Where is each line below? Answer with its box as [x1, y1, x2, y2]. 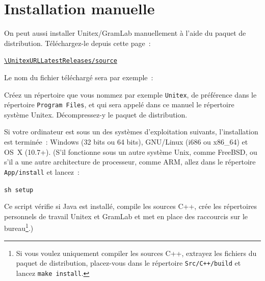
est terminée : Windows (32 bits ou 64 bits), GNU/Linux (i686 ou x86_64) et [4, 136, 248, 147]
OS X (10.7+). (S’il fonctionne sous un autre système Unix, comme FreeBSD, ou [4, 146, 257, 157]
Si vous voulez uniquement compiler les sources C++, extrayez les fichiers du [16, 247, 257, 258]
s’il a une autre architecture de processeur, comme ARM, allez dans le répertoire [4, 156, 256, 167]
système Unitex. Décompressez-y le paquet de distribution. [4, 109, 188, 120]
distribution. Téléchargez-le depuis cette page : [4, 37, 151, 48]
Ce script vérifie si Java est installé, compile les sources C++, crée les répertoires [4, 201, 257, 212]
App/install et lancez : [4, 166, 79, 177]
